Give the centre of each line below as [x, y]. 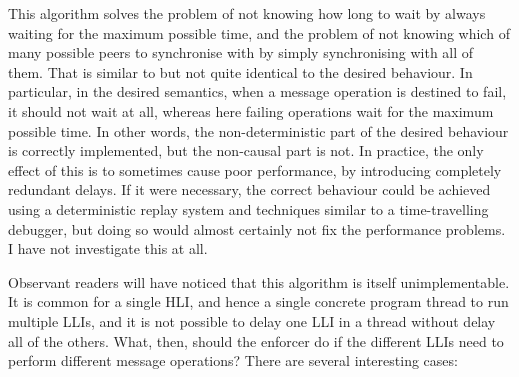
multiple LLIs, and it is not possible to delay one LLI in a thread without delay [252, 320]
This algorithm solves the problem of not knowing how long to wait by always [247, 13]
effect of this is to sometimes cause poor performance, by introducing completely [255, 169]
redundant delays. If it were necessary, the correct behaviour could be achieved [249, 189]
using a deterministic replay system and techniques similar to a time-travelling [248, 208]
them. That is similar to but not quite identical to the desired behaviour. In [240, 71]
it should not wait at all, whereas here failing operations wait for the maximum [251, 110]
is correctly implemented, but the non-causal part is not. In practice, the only [246, 150]
